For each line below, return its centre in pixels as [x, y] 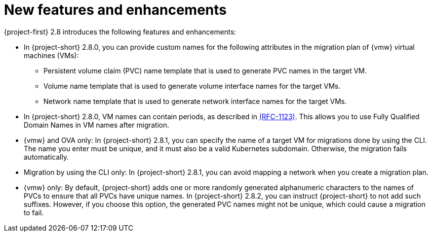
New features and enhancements [115, 10]
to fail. [34, 212]
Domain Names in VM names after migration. [97, 125]
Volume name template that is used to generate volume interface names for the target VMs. [192, 86]
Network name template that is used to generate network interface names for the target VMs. [195, 101]
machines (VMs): [51, 55]
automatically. [46, 157]
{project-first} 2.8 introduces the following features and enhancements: [120, 32]
